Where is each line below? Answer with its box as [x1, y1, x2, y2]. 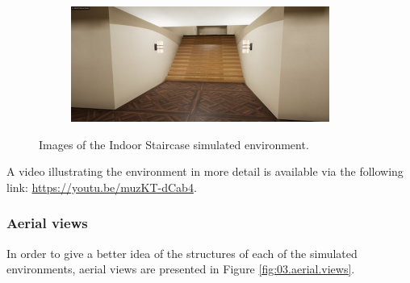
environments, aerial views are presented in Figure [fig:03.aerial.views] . [6, 260, 355, 277]
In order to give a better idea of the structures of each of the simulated [6, 244, 358, 261]
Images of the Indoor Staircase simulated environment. [39, 135, 309, 152]
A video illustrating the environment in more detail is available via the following [6, 163, 404, 180]
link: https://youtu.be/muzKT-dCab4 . [6, 178, 197, 195]
